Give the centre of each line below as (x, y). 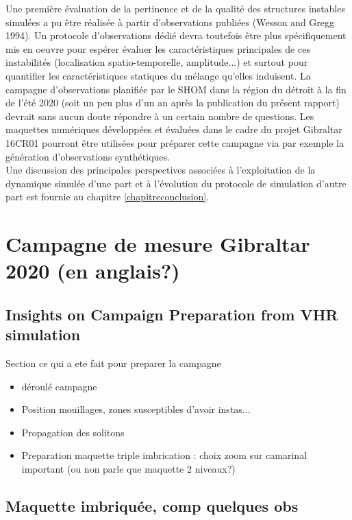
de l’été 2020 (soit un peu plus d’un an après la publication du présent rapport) (173, 103)
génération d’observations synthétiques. (88, 156)
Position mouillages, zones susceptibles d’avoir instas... (136, 409)
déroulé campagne (59, 386)
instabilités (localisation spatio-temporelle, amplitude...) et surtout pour (157, 62)
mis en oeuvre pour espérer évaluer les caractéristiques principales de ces (158, 48)
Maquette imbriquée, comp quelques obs (152, 506)
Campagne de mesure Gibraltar (158, 244)
